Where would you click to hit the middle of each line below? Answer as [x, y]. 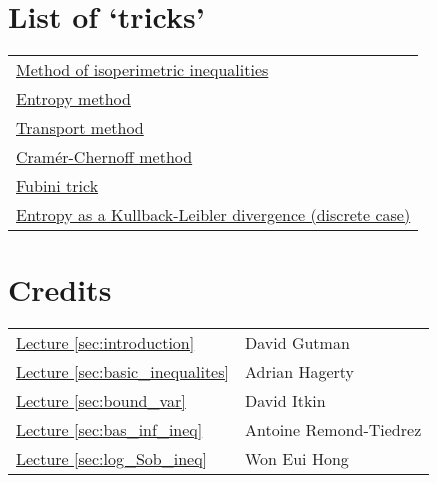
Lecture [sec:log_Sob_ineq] [112, 459]
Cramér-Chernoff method [104, 157]
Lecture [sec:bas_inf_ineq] [109, 430]
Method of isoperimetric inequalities [142, 70]
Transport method [80, 128]
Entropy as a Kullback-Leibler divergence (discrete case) [213, 215]
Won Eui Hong [296, 459]
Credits [60, 289]
